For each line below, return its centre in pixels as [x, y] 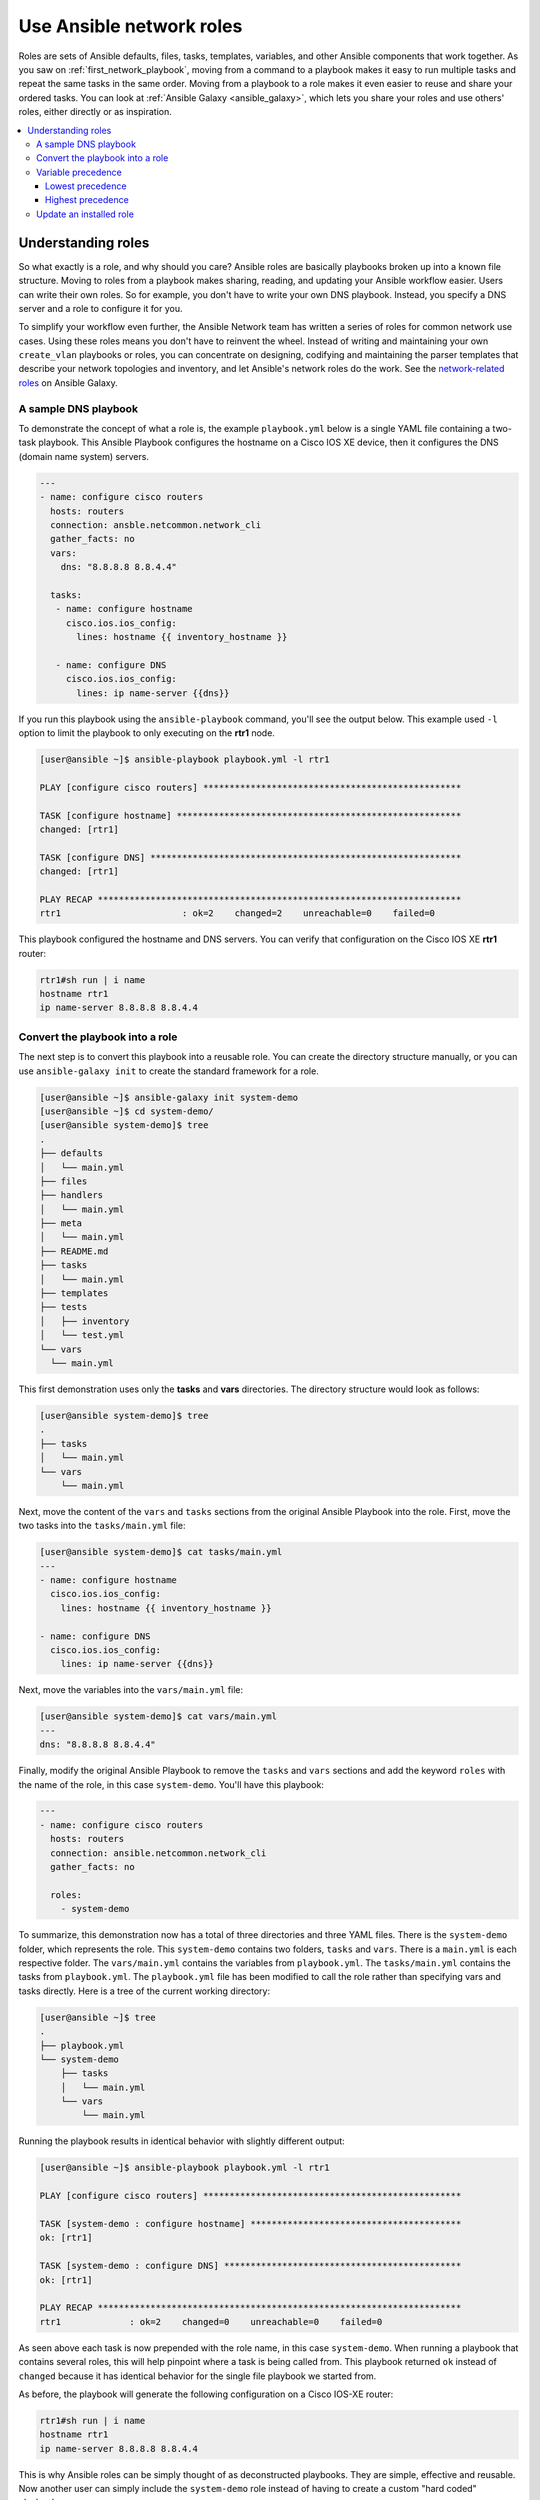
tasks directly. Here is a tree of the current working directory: [144, 1991]
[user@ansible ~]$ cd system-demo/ [126, 1111]
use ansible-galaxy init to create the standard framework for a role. [168, 1071]
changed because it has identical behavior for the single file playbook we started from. [197, 2376]
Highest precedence [87, 200]
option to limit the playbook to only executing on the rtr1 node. [146, 733]
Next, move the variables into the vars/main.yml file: [131, 1690]
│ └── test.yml [82, 1335]
